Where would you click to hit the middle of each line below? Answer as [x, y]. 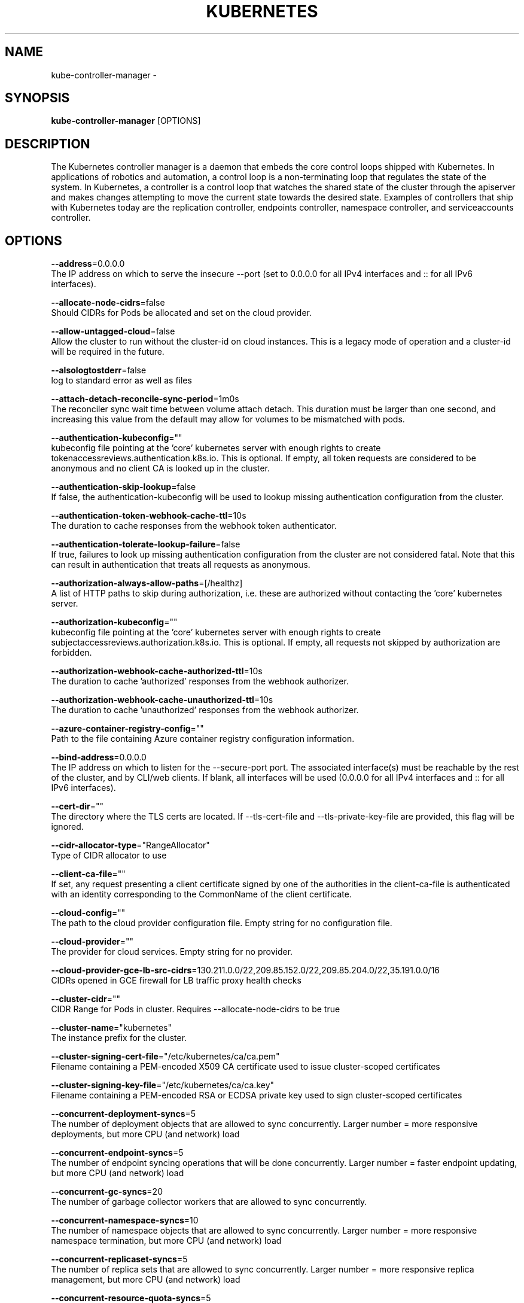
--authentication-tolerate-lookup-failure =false [146, 544]
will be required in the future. [108, 352]
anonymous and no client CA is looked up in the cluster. [161, 468]
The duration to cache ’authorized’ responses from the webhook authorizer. [200, 681]
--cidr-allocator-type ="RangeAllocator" [130, 845]
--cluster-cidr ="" [86, 999]
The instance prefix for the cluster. [119, 1038]
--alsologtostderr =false [99, 370]
